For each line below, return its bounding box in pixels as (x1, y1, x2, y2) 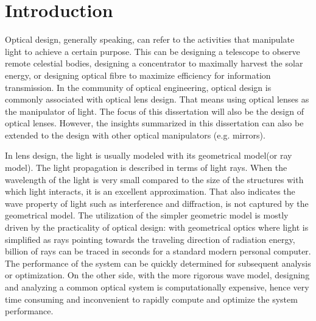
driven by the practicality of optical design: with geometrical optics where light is (5, 221, 309, 234)
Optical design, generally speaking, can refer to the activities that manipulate (5, 33, 295, 46)
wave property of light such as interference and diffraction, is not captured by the (5, 197, 309, 209)
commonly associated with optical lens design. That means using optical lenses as (5, 93, 309, 106)
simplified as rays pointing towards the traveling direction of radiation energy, (5, 233, 295, 245)
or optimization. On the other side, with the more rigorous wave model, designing (5, 269, 310, 281)
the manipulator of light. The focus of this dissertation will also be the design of (5, 104, 304, 117)
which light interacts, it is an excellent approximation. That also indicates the (5, 185, 295, 198)
